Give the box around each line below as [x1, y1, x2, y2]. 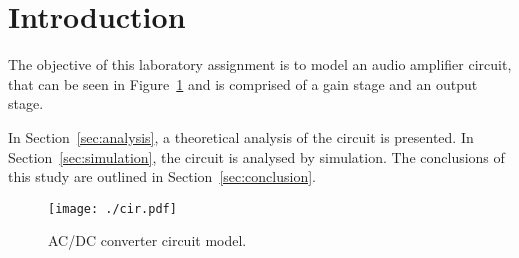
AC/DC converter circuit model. [48, 230, 247, 251]
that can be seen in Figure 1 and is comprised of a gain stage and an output [8, 73, 478, 94]
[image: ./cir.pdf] [48, 201, 177, 216]
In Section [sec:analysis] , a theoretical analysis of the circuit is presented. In [8, 126, 474, 147]
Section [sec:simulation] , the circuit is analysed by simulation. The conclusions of [8, 146, 505, 167]
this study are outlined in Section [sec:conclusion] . [8, 166, 317, 187]
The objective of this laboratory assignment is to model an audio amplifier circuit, [8, 54, 512, 75]
